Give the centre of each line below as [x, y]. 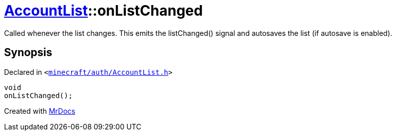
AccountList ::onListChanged [104, 11]
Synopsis [28, 53]
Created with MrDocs [40, 111]
